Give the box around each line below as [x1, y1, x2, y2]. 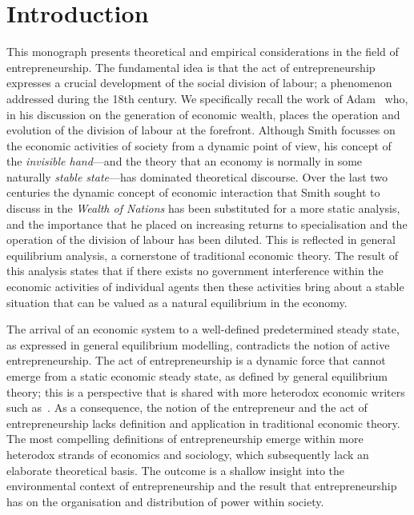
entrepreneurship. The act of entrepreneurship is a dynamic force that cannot [6, 352, 386, 369]
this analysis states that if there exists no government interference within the [6, 262, 384, 279]
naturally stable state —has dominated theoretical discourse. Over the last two [6, 168, 388, 185]
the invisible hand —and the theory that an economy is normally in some [6, 153, 363, 170]
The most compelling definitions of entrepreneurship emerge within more [6, 430, 364, 447]
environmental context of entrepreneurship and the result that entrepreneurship [6, 477, 397, 494]
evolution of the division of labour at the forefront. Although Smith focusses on [6, 122, 396, 138]
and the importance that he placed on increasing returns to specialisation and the [6, 215, 408, 232]
